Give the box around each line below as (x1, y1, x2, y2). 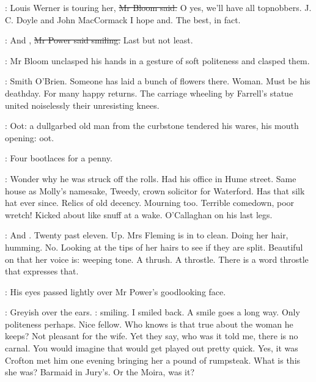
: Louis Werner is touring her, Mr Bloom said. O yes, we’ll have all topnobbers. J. (5, 1, 312, 13)
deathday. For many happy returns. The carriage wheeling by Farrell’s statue (5, 86, 293, 99)
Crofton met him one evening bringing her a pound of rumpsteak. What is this (5, 353, 301, 366)
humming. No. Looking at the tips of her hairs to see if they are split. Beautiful (5, 240, 303, 253)
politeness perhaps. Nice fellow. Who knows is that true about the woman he (5, 317, 293, 330)
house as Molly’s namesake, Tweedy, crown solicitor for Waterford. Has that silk (5, 184, 305, 197)
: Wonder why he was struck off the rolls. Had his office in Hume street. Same (5, 172, 296, 185)
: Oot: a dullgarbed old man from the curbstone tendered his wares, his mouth (5, 119, 299, 132)
